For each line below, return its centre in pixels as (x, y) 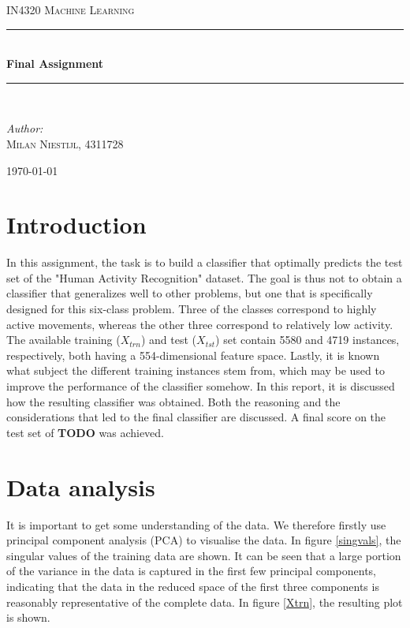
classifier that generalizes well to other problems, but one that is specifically (190, 293)
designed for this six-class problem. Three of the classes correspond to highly (192, 309)
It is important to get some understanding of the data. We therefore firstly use (196, 524)
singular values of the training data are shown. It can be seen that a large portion (204, 555)
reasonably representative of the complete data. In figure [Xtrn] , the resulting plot (205, 602)
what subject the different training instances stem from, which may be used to (196, 370)
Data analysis (81, 486)
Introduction (76, 224)
